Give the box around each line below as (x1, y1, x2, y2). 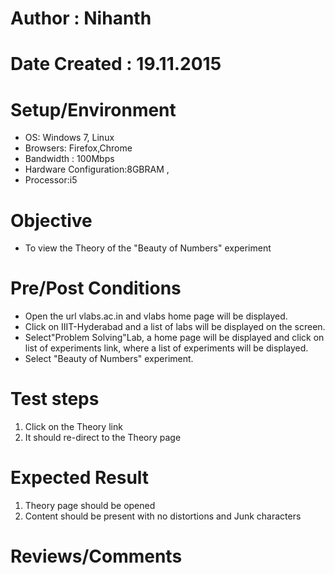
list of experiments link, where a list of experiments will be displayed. (24, 342, 309, 354)
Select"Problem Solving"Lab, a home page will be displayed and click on (24, 332, 325, 344)
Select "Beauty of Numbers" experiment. (24, 353, 194, 365)
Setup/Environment (10, 98, 177, 121)
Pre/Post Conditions (10, 277, 182, 300)
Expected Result (10, 467, 150, 489)
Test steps (10, 388, 100, 411)
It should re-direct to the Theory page (24, 432, 182, 444)
